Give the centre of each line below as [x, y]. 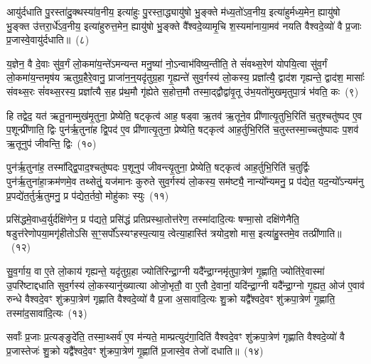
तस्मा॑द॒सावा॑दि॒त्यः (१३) [47, 312]
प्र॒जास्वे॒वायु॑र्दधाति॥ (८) [48, 40]
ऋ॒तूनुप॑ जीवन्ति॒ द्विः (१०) [52, 143]
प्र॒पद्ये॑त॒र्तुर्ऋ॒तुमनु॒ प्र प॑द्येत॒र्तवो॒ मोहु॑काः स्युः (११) [88, 195]
